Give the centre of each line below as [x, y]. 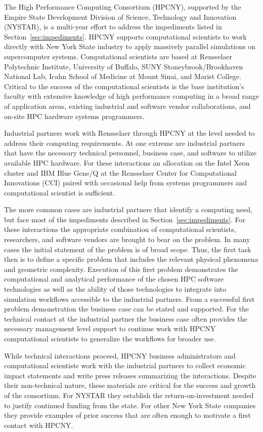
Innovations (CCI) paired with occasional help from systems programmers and [126, 183]
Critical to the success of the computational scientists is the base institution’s [124, 86]
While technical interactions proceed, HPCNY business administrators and [120, 355]
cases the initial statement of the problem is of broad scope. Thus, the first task [128, 249]
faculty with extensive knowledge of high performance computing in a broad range [131, 96]
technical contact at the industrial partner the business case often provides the [126, 318]
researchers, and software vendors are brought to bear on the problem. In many [127, 239]
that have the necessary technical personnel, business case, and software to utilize [130, 153]
